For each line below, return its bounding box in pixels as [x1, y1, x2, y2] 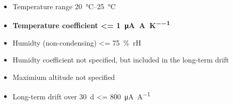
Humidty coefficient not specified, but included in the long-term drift [12, 54, 229, 65]
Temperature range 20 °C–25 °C [12, 1, 116, 11]
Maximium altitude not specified [12, 72, 115, 82]
